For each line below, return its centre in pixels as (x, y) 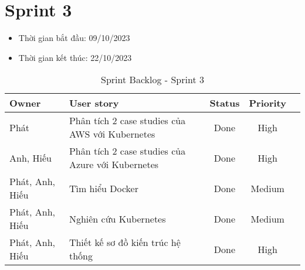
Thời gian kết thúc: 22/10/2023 (75, 57)
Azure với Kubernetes (114, 165)
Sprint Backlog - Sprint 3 (152, 80)
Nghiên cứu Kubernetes (117, 218)
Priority (267, 103)
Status (225, 103)
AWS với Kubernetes (112, 134)
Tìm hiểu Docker (104, 188)
